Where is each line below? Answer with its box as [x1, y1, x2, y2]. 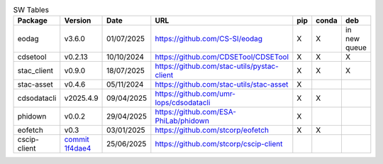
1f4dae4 [64, 143, 91, 153]
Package [17, 16, 48, 26]
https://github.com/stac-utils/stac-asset [155, 80, 289, 89]
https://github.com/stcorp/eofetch [155, 125, 270, 135]
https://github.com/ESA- [155, 107, 237, 117]
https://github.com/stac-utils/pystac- [155, 61, 279, 71]
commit [64, 135, 90, 145]
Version [64, 16, 91, 26]
